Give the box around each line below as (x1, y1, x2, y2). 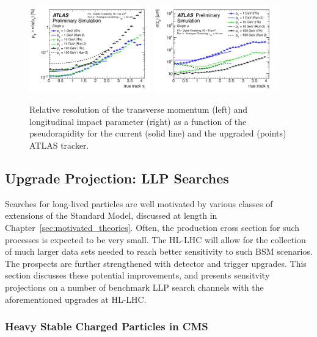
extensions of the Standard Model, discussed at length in (5, 209, 217, 222)
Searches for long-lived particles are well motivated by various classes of (5, 197, 273, 210)
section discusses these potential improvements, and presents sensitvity (5, 269, 270, 282)
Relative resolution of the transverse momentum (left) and (29, 103, 248, 116)
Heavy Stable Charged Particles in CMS (5, 319, 208, 334)
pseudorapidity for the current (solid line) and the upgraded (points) (29, 127, 286, 140)
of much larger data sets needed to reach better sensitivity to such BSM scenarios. (5, 245, 313, 258)
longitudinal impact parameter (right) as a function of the (29, 115, 247, 127)
